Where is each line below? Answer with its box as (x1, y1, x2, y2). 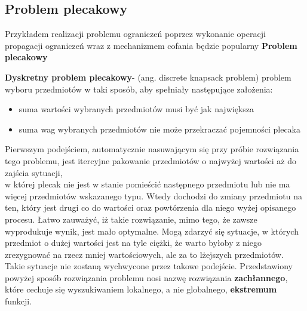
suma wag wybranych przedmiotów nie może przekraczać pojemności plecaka (19, 122, 300, 135)
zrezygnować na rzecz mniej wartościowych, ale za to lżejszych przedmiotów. (5, 248, 284, 260)
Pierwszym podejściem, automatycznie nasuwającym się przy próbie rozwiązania (5, 143, 299, 155)
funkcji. (5, 295, 32, 307)
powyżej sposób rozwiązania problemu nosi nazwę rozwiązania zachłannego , (5, 271, 288, 284)
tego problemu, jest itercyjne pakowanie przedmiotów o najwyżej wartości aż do (5, 154, 296, 167)
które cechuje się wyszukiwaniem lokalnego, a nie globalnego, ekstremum (5, 283, 277, 295)
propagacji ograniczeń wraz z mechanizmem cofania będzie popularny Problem (5, 39, 297, 51)
